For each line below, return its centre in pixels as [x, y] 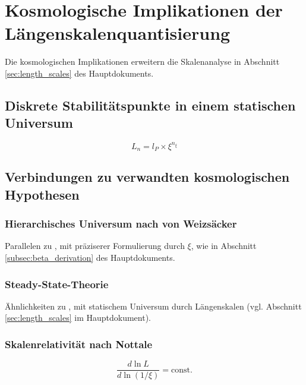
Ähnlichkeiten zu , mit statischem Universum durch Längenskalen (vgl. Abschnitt [153, 306]
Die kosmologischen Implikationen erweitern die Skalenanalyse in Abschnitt [142, 61]
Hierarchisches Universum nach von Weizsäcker [121, 224]
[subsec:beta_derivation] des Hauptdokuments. [90, 258]
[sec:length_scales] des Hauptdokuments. [79, 73]
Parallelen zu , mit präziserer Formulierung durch [95, 246]
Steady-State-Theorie [57, 284]
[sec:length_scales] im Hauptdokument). [78, 318]
